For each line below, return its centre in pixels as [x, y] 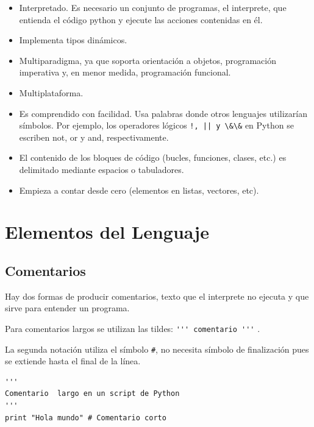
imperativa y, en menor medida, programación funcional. [125, 72]
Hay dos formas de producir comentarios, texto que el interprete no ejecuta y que [157, 296]
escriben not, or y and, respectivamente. [94, 137]
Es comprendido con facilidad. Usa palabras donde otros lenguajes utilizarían [163, 113]
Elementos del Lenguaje [107, 232]
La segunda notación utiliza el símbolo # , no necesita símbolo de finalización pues [157, 349]
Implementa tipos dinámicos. [73, 40]
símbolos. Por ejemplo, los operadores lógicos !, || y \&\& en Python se [156, 125]
